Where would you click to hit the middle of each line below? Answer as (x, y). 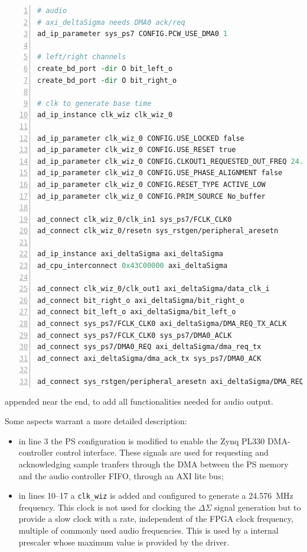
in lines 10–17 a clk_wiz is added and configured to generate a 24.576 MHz (156, 495)
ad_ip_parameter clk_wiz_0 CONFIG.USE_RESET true (137, 150)
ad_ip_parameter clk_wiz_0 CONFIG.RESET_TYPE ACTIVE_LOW (151, 184)
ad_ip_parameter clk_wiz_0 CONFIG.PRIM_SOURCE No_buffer (151, 196)
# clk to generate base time (94, 103)
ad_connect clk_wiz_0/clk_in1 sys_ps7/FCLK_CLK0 (135, 219)
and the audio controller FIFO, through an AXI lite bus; (121, 475)
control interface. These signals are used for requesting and (162, 452)
